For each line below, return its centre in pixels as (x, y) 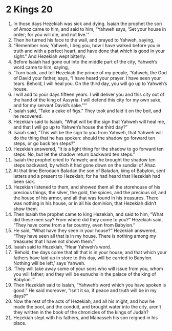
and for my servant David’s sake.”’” (50, 105)
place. (20, 323)
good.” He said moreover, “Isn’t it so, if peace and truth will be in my (85, 290)
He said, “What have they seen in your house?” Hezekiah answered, (85, 230)
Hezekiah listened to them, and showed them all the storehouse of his (87, 187)
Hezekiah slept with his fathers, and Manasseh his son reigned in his (85, 317)
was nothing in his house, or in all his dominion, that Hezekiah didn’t (85, 203)
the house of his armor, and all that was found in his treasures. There (86, 198)
